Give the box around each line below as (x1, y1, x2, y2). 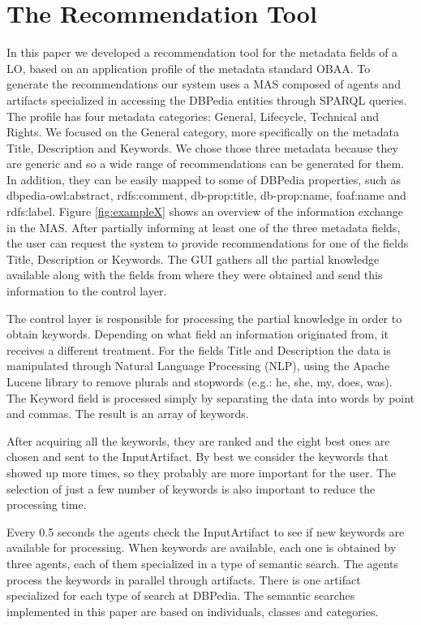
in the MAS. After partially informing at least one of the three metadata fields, (6, 218, 401, 235)
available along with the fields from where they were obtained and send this (6, 266, 383, 283)
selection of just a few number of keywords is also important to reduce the (6, 480, 376, 497)
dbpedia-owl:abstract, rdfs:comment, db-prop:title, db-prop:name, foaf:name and (6, 187, 406, 204)
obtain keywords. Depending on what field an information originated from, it (6, 325, 389, 343)
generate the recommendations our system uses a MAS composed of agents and (6, 75, 401, 93)
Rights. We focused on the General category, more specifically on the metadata (6, 123, 400, 140)
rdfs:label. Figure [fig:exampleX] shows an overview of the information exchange (6, 203, 404, 220)
